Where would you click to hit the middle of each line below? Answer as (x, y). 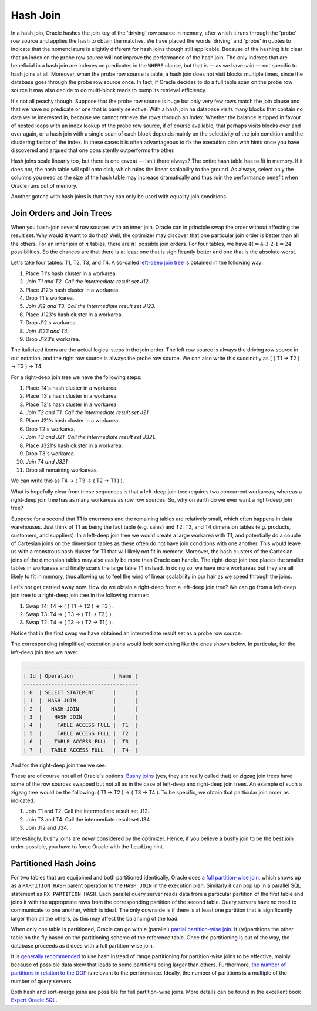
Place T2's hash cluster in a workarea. (72, 404)
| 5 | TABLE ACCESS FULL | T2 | (80, 733)
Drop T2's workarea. (50, 429)
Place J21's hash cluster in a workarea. (72, 421)
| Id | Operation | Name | (80, 676)
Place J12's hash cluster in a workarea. (72, 290)
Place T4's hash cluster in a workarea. (72, 388)
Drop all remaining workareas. (62, 470)
